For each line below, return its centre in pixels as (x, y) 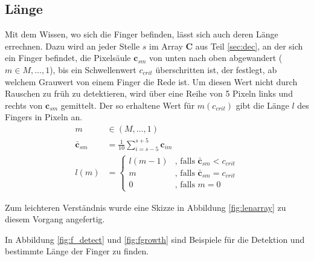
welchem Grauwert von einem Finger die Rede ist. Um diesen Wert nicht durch (151, 81)
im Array (166, 46)
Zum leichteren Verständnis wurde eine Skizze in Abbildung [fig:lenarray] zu (146, 207)
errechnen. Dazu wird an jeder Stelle (72, 46)
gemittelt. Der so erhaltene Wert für (128, 105)
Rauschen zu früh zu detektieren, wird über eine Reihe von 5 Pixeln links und (149, 93)
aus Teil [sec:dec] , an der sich (249, 46)
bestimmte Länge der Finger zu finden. (77, 251)
